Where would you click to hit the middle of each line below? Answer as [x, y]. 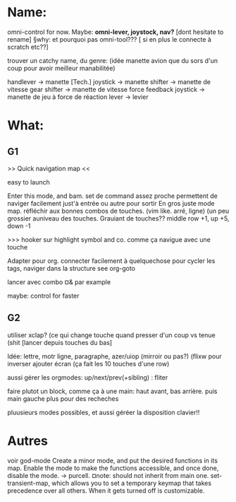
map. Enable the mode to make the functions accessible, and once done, [113, 468]
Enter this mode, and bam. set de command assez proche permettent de [113, 196]
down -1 [19, 226]
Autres [27, 441]
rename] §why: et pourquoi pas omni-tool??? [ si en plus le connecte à [109, 39]
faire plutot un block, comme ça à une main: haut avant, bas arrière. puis [112, 391]
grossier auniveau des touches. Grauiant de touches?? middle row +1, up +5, [118, 218]
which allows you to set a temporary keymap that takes [132, 483]
